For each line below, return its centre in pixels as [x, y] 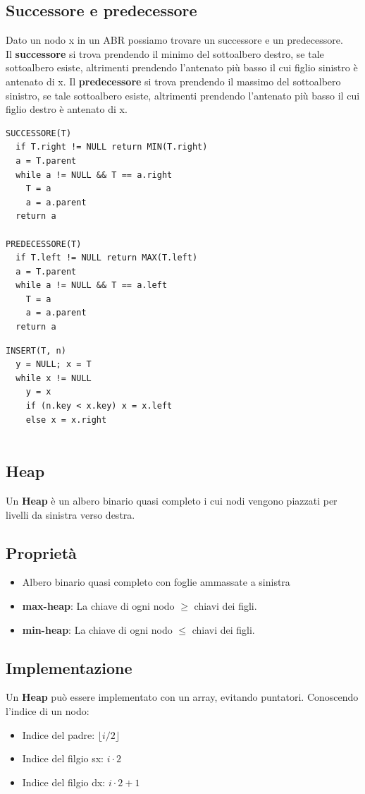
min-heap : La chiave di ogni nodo [97, 629]
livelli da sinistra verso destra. [70, 514]
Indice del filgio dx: [64, 782]
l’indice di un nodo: [48, 711]
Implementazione [69, 667]
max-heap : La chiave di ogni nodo [98, 606]
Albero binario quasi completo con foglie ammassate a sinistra [156, 582]
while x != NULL [54, 378]
